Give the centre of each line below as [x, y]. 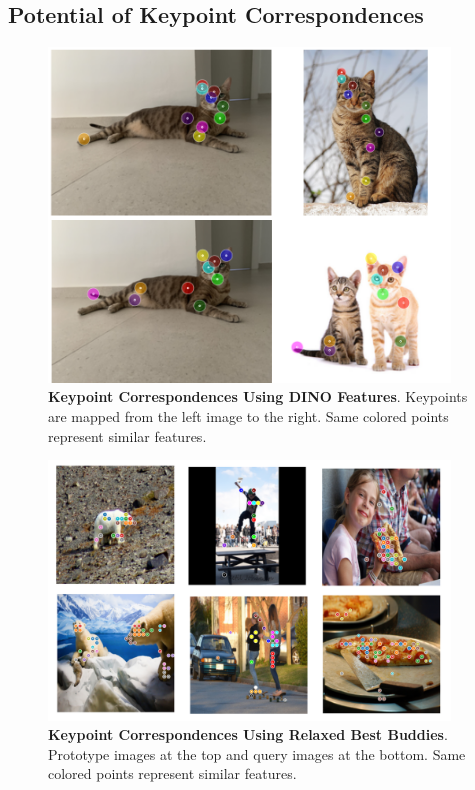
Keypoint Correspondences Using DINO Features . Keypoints [258, 396]
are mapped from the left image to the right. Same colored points [248, 416]
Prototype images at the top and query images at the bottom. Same [257, 753]
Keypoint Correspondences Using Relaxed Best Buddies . [248, 734]
